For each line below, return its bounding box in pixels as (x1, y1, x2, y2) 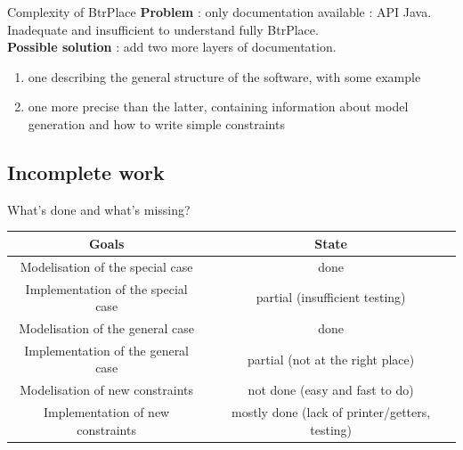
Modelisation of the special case (20, 257, 193, 275)
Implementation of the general (24, 340, 190, 359)
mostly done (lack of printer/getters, (231, 403, 431, 421)
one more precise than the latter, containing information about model (28, 97, 409, 116)
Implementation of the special (25, 279, 188, 298)
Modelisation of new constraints (20, 380, 193, 399)
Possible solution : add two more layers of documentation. (7, 37, 337, 56)
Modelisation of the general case (19, 318, 194, 337)
